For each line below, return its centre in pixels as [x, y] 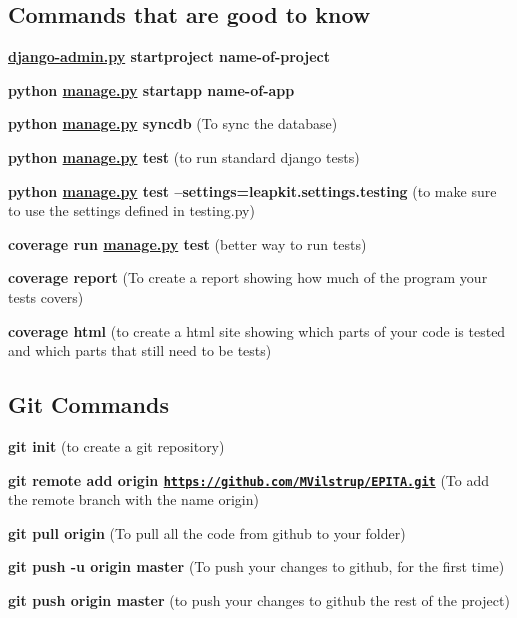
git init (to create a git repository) [116, 445]
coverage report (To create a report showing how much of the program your [248, 277]
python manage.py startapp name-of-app [151, 89]
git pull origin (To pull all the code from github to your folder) [207, 532]
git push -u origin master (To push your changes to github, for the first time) [256, 566]
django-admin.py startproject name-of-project [169, 56]
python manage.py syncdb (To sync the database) [173, 123]
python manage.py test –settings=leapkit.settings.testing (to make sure [252, 190]
